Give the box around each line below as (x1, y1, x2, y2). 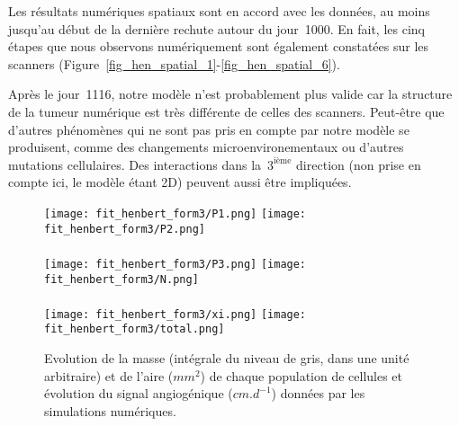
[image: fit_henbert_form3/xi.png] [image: (44, 307, 307, 321)
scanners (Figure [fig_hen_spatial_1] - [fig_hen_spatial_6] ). (8, 54, 340, 73)
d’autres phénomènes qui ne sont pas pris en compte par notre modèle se (8, 120, 409, 138)
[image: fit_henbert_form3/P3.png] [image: (44, 257, 307, 271)
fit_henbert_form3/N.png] (44, 272, 199, 286)
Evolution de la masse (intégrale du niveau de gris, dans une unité (44, 349, 409, 368)
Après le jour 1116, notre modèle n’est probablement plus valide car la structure (8, 84, 453, 103)
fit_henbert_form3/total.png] (44, 323, 225, 336)
